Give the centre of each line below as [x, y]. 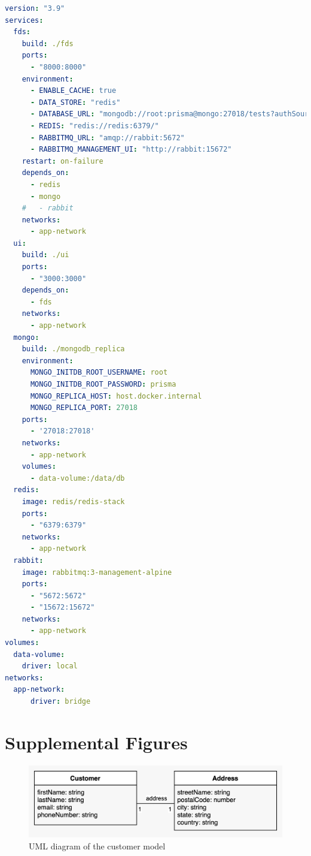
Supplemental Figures [96, 742]
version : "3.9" [35, 8]
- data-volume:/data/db [77, 478]
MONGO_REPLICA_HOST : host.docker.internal [116, 396]
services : [24, 20]
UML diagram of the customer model [97, 846]
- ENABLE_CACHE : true [73, 91]
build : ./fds [48, 43]
